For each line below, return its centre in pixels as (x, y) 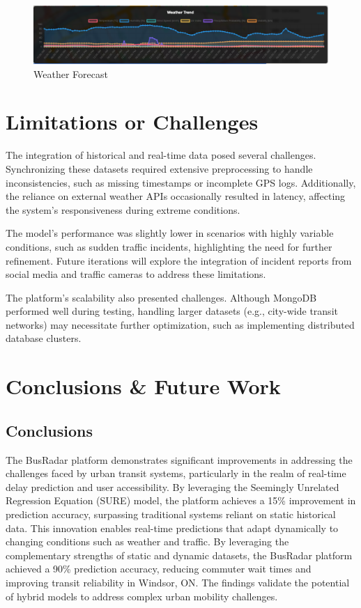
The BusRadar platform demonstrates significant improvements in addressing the (179, 459)
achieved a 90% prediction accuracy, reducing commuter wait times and (159, 569)
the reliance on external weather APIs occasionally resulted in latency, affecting (176, 196)
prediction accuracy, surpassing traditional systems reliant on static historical (171, 514)
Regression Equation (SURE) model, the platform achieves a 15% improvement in (181, 500)
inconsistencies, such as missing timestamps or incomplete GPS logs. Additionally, (181, 182)
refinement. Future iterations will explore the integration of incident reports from (179, 260)
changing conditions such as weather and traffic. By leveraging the (147, 541)
